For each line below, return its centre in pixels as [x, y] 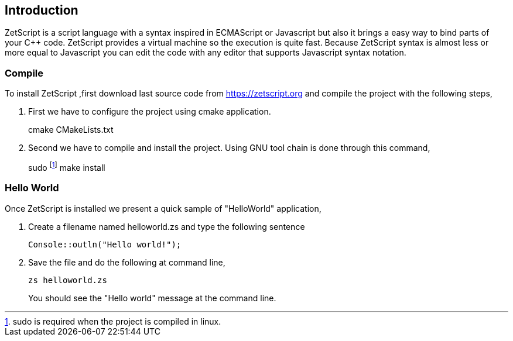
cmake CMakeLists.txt [71, 130]
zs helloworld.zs [68, 280]
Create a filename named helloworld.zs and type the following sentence [167, 226]
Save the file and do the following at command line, [127, 262]
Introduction [42, 10]
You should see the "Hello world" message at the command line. [152, 298]
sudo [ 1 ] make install [67, 167]
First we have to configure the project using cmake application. [150, 112]
